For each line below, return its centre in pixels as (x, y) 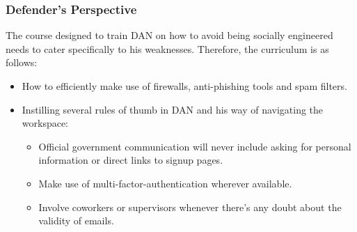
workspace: (45, 123)
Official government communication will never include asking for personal (195, 146)
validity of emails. (76, 221)
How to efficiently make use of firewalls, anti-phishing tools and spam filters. (184, 86)
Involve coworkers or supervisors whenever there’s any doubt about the (190, 207)
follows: (22, 62)
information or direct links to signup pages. (131, 160)
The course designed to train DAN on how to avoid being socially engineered (169, 35)
